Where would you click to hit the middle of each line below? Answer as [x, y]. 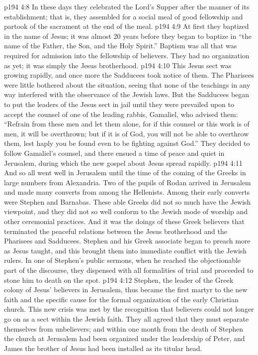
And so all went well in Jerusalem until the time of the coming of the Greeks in [125, 173]
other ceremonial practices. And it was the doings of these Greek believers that [125, 221]
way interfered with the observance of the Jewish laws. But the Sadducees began [127, 94]
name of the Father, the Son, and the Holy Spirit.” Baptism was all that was [121, 46]
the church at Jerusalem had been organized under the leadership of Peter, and [125, 338]
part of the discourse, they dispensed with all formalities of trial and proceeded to [129, 270]
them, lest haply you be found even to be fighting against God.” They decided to [127, 143]
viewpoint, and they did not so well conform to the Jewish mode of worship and [126, 211]
